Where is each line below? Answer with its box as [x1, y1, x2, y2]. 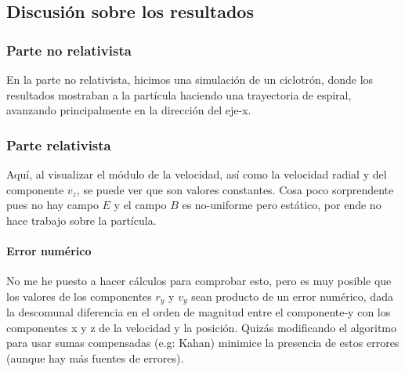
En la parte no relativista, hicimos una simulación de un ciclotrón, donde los [6, 71, 374, 87]
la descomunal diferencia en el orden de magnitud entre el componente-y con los [6, 304, 391, 320]
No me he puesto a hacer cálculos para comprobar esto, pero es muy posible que [6, 273, 392, 289]
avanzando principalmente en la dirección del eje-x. [6, 102, 251, 118]
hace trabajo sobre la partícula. [6, 211, 157, 228]
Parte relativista [6, 135, 111, 154]
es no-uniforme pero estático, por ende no [182, 197, 381, 213]
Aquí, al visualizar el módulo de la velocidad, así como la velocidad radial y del [6, 166, 387, 182]
